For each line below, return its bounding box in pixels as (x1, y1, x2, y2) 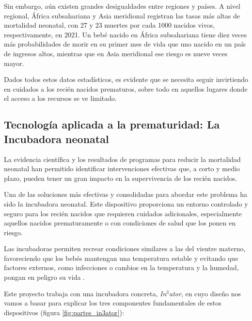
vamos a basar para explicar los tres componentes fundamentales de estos (4, 298, 221, 308)
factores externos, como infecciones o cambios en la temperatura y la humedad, (4, 262, 239, 273)
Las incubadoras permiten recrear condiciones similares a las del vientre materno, (4, 243, 246, 254)
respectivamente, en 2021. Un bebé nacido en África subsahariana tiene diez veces (4, 29, 247, 39)
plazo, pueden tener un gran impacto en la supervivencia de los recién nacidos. (4, 173, 237, 183)
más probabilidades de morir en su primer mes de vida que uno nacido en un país (4, 39, 246, 49)
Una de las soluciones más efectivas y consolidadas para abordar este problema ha (4, 189, 248, 199)
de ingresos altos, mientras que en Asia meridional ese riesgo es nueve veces (4, 48, 228, 58)
